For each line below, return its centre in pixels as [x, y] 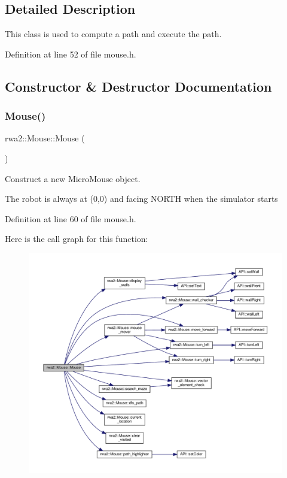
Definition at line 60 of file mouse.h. [71, 218]
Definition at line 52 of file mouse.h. [71, 54]
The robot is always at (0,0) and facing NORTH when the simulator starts [141, 199]
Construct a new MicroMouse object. [73, 178]
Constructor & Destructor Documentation [138, 86]
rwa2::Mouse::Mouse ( [45, 138]
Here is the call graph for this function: [77, 239]
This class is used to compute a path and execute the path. [113, 34]
